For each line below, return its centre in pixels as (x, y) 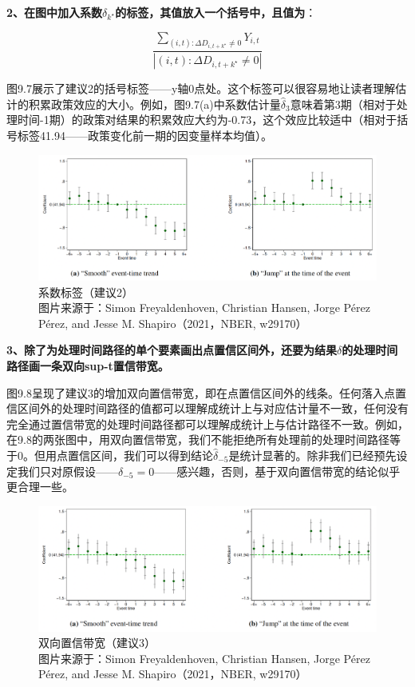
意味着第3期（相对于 (343, 104)
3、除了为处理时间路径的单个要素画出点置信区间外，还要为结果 (172, 350)
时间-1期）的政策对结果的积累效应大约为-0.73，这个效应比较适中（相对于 (207, 120)
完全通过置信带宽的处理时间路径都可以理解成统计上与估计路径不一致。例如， (207, 423)
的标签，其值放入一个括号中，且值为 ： (216, 12)
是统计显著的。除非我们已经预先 (312, 455)
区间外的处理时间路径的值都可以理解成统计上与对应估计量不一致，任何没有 (213, 408)
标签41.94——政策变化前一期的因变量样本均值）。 (144, 135)
